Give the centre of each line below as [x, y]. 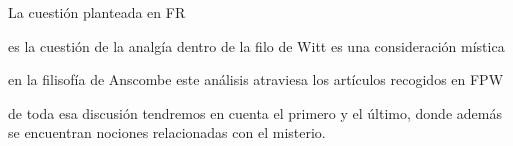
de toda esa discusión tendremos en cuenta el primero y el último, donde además [255, 112]
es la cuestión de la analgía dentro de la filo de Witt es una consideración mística [256, 45]
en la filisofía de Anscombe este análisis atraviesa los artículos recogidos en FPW [256, 79]
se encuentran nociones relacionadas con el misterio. [167, 132]
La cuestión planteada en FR [97, 12]
